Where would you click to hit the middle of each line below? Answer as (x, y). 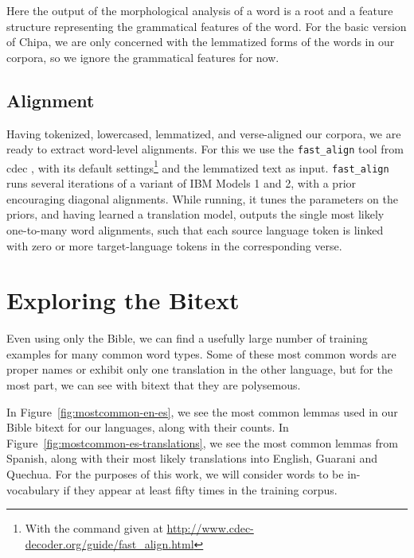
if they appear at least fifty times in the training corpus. (200, 489)
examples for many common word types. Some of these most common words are (201, 353)
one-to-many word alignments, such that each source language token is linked (195, 229)
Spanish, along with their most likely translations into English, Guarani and (192, 458)
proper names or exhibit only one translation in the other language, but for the (200, 369)
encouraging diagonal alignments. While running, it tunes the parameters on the (202, 198)
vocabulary (33, 489)
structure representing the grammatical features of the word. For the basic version (207, 26)
